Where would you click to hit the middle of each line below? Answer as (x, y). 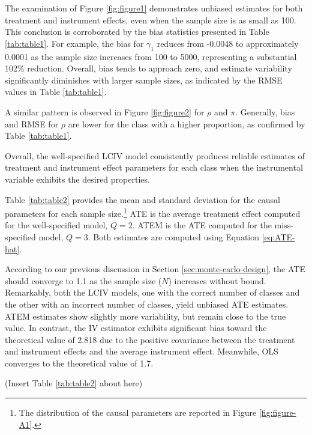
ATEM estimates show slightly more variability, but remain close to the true (145, 316)
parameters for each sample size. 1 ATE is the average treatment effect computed (153, 212)
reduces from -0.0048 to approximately (228, 43)
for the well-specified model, (56, 225)
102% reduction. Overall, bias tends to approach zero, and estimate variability (148, 68)
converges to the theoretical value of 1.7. (79, 363)
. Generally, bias (265, 111)
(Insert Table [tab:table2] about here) (74, 383)
